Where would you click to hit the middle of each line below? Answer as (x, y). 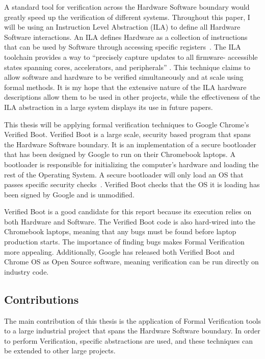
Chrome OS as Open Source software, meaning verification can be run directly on (131, 262)
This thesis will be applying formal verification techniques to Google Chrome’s (127, 124)
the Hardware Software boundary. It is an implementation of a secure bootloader (130, 144)
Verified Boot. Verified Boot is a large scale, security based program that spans (128, 134)
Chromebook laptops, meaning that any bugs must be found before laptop (120, 231)
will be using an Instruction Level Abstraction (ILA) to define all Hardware (122, 27)
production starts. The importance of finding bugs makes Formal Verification (124, 242)
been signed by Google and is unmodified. (69, 194)
